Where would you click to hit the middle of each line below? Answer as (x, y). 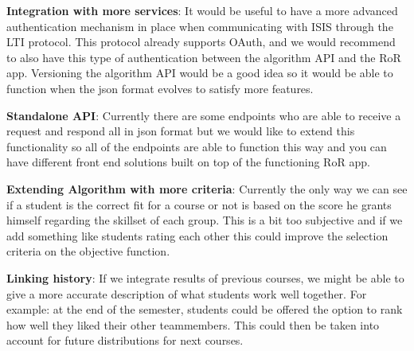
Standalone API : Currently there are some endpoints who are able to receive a (204, 115)
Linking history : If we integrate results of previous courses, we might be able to (205, 277)
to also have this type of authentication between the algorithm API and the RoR (204, 57)
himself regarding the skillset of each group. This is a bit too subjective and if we (205, 220)
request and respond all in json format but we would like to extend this (181, 131)
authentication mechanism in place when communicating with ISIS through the (200, 26)
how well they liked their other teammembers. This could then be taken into (193, 324)
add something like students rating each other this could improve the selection (197, 235)
